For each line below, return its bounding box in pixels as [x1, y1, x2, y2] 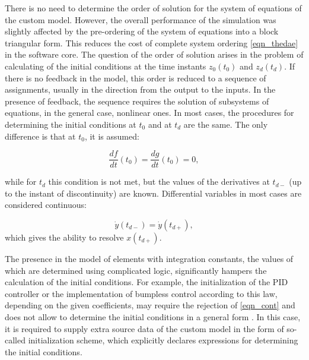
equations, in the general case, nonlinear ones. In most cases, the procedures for [5, 106, 294, 119]
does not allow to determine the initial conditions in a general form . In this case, [5, 310, 301, 323]
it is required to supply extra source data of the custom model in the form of [5, 322, 284, 334]
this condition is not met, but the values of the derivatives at [48, 175, 270, 188]
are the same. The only [183, 118, 268, 130]
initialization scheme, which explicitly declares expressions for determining [28, 334, 298, 346]
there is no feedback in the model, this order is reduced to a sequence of [5, 71, 266, 84]
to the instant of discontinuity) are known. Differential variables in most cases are [5, 187, 302, 199]
